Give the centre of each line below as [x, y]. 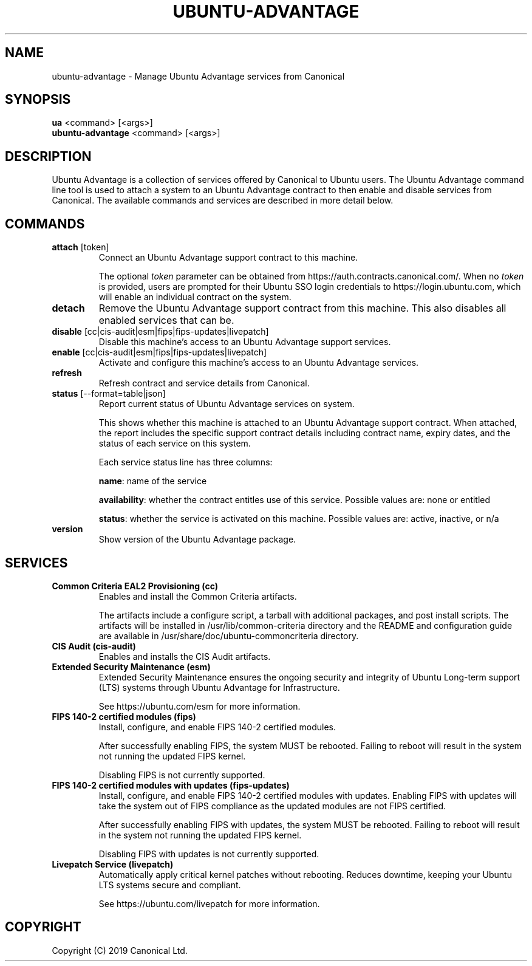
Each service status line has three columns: [186, 462]
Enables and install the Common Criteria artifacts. [198, 596]
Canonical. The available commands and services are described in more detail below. [223, 200]
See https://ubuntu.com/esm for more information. [199, 706]
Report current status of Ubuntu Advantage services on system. [227, 404]
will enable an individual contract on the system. [195, 297]
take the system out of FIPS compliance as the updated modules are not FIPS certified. [272, 806]
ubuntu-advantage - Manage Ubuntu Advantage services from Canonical [198, 76]
